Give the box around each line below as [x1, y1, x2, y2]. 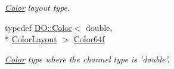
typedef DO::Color [5, 21, 72, 33]
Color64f [73, 33, 105, 45]
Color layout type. [5, 1, 70, 13]
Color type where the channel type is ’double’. [5, 52, 170, 65]
